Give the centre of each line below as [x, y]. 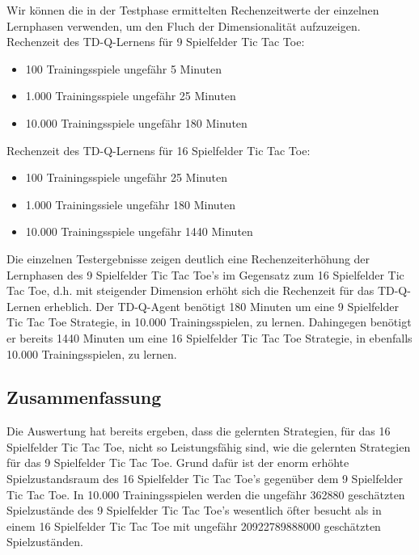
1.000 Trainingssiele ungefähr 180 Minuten [131, 204]
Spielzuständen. [45, 542]
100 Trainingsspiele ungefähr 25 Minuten [126, 177]
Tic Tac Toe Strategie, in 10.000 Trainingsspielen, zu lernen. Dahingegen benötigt [209, 322]
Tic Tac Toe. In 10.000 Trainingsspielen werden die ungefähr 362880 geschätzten [206, 494]
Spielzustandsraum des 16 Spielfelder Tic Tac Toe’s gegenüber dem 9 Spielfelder [205, 479]
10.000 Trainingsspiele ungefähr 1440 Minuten [139, 231]
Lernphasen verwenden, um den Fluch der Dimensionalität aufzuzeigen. [184, 25]
